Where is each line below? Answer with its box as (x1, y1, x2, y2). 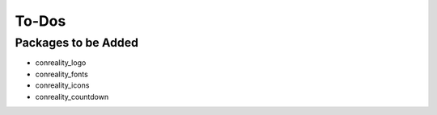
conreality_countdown (35, 92, 109, 101)
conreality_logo (35, 58, 87, 68)
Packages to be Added (15, 35, 139, 50)
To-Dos (15, 12, 66, 30)
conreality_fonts (35, 69, 88, 79)
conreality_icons (35, 80, 90, 90)
